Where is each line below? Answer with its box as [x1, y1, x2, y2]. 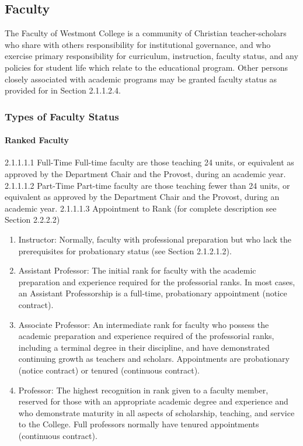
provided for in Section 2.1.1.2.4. [5, 84, 121, 96]
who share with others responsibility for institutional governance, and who [5, 38, 271, 50]
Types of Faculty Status [5, 109, 119, 123]
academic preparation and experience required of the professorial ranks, [18, 330, 274, 342]
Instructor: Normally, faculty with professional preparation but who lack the [18, 233, 291, 245]
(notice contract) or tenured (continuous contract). [18, 364, 200, 376]
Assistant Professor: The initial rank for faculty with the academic [18, 264, 256, 276]
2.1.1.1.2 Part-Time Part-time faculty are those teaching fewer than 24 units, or [5, 179, 290, 191]
